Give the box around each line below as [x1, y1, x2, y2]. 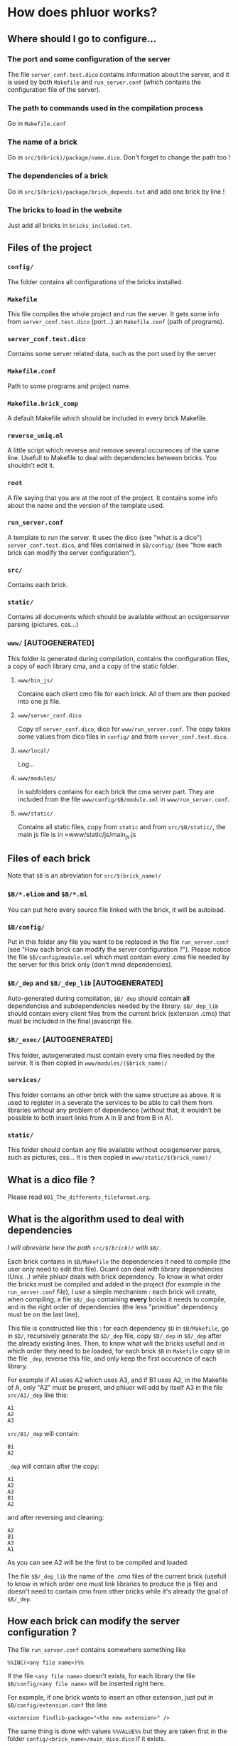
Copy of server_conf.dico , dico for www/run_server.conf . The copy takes [17, 724, 231, 733]
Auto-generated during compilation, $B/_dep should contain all [7, 994, 190, 1003]
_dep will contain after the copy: [7, 1462, 99, 1470]
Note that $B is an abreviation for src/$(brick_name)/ [7, 871, 162, 880]
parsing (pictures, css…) [7, 620, 79, 629]
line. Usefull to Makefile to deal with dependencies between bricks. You [7, 454, 217, 462]
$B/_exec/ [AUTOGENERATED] [7, 1034, 114, 1044]
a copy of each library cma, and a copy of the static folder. [7, 662, 179, 670]
